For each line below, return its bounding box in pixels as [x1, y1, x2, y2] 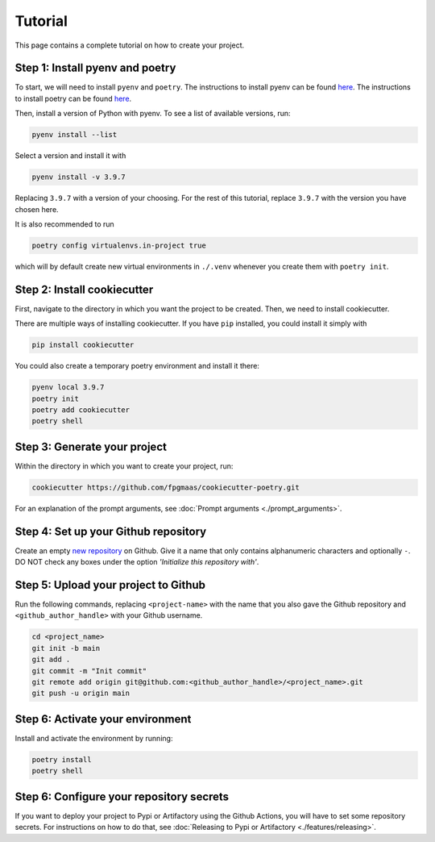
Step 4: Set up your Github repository [14, 524, 207, 538]
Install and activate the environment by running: [14, 733, 173, 743]
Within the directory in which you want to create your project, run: [14, 461, 234, 471]
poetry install [31, 755, 92, 764]
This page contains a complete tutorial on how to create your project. [14, 40, 245, 50]
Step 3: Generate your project [14, 440, 167, 453]
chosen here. [14, 204, 60, 214]
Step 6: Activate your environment [14, 712, 192, 726]
